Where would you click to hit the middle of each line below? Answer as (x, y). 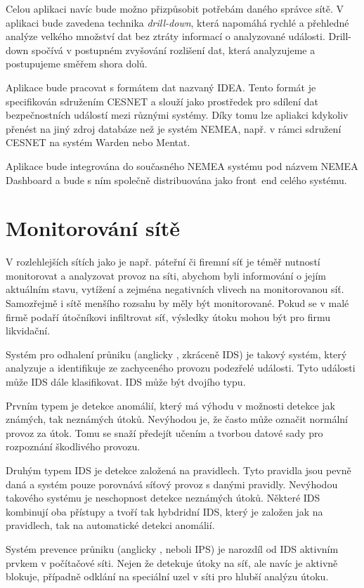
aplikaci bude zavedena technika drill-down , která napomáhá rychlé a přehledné (177, 22)
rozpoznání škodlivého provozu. (73, 446)
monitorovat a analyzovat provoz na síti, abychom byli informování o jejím (166, 275)
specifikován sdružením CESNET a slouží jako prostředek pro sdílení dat (162, 101)
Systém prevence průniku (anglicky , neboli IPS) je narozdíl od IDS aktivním (172, 548)
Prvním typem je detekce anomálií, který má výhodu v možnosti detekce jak (170, 405)
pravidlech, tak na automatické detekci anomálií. (110, 525)
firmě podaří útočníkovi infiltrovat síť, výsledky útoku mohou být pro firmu (168, 316)
